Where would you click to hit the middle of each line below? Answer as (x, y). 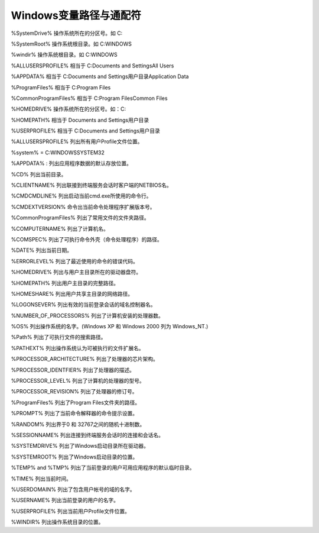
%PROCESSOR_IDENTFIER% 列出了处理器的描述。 (73, 370)
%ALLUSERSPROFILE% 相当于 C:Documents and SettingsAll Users (92, 66)
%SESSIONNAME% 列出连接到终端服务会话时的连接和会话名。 (87, 435)
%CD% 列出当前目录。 (39, 174)
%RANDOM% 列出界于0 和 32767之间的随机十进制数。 (78, 424)
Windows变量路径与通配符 (76, 15)
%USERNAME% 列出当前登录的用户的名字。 (65, 500)
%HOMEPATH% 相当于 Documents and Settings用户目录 (80, 120)
